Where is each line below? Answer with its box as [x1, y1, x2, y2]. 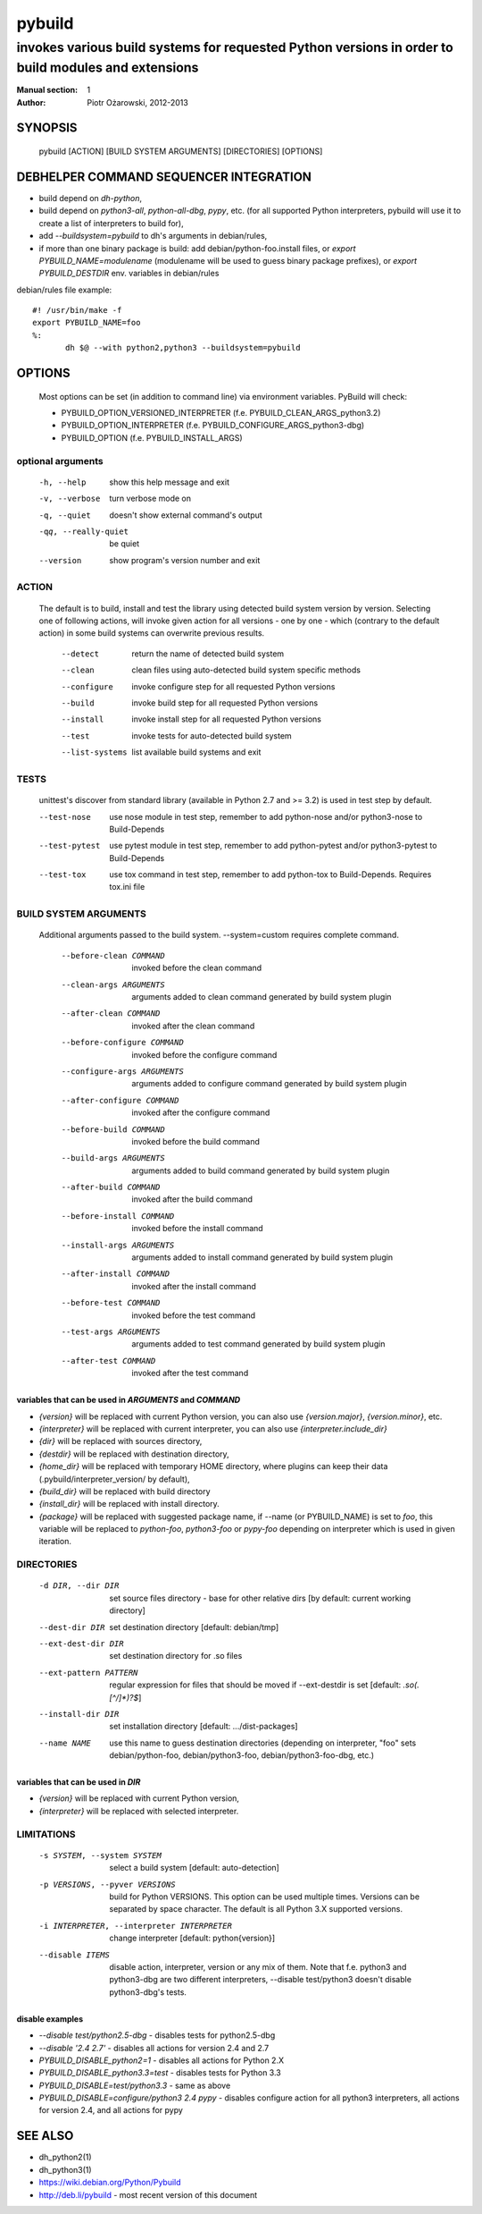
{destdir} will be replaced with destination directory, [38, 1449, 229, 1459]
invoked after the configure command [131, 1107, 270, 1118]
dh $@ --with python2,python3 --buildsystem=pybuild [65, 342, 301, 353]
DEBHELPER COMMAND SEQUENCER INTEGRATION [16, 169, 312, 184]
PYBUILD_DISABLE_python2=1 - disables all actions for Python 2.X [38, 2055, 285, 2066]
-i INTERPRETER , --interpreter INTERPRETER [38, 1921, 232, 1931]
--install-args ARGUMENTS [61, 1239, 175, 1250]
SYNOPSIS [16, 121, 78, 136]
